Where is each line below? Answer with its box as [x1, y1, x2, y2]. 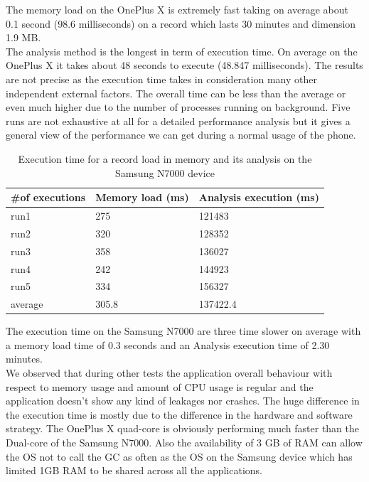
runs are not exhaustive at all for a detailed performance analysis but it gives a [6, 113, 351, 128]
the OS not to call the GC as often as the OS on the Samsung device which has [6, 449, 353, 464]
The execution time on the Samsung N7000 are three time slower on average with [6, 323, 361, 338]
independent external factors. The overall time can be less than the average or [6, 85, 346, 100]
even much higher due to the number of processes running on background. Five [6, 100, 351, 114]
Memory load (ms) [95, 190, 189, 205]
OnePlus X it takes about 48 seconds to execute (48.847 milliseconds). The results [6, 58, 363, 73]
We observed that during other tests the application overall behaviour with [6, 365, 333, 380]
